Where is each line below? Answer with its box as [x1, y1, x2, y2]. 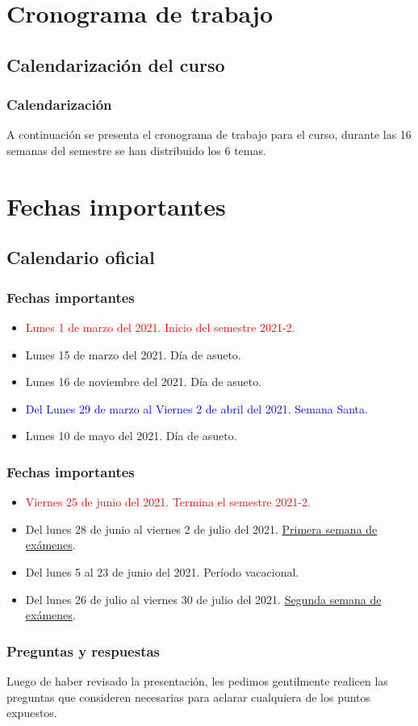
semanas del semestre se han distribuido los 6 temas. [6, 141, 266, 158]
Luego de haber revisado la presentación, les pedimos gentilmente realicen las [6, 672, 388, 689]
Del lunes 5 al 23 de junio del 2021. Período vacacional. [25, 563, 299, 580]
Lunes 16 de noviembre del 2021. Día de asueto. [25, 373, 262, 390]
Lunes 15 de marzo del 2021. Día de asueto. [25, 346, 241, 363]
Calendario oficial [6, 245, 155, 270]
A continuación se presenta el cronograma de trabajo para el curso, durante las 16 [6, 126, 412, 143]
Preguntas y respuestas [6, 640, 161, 661]
